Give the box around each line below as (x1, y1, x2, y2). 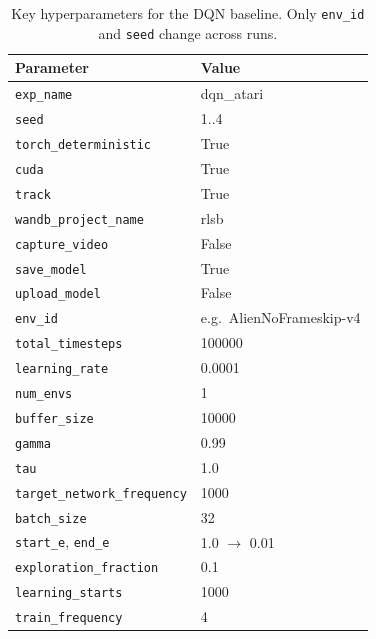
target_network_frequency (15, 486, 187, 501)
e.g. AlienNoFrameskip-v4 (200, 307, 361, 328)
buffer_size (15, 411, 94, 426)
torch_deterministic (15, 137, 152, 152)
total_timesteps (15, 337, 123, 352)
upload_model (15, 287, 101, 302)
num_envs (15, 387, 73, 402)
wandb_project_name (15, 212, 144, 227)
